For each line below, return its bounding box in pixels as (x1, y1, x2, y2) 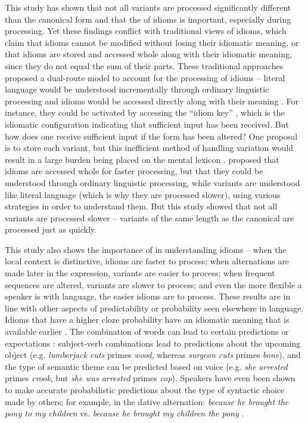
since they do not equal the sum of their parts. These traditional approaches (5, 59, 284, 72)
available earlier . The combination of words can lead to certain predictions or (5, 325, 289, 338)
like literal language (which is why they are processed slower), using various (5, 188, 281, 200)
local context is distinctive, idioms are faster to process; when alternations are (5, 255, 290, 267)
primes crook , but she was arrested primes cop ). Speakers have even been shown (5, 372, 295, 384)
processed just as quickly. (5, 223, 97, 236)
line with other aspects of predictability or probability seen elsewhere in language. (5, 301, 304, 314)
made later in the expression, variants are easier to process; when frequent (5, 267, 275, 279)
